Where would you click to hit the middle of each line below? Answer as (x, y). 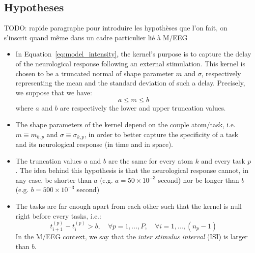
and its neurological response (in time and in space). (94, 144)
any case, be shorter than (54, 180)
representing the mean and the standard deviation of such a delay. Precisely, (130, 83)
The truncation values (49, 160)
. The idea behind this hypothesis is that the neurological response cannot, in (132, 170)
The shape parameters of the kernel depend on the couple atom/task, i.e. (126, 124)
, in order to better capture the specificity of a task (162, 134)
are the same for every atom (151, 160)
